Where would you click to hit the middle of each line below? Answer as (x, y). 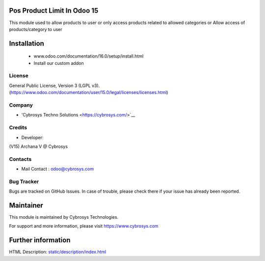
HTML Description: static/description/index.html (58, 252)
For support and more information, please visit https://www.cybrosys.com (84, 226)
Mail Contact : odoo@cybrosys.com (58, 169)
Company (21, 105)
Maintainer (26, 205)
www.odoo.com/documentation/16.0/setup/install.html (89, 56)
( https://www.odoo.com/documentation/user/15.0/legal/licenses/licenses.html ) (89, 92)
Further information (40, 240)
